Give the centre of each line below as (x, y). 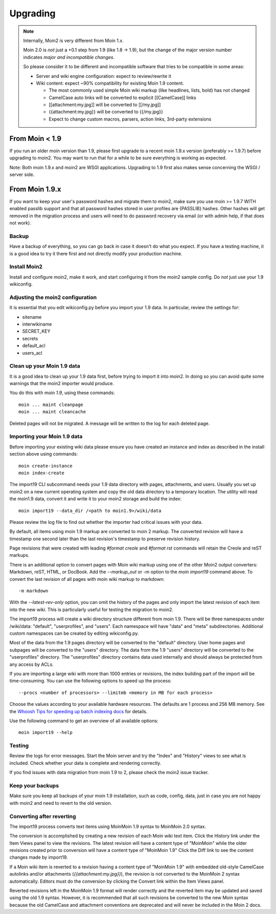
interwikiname (37, 324)
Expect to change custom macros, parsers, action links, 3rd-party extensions (130, 119)
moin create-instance (45, 466)
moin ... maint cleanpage (51, 404)
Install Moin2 (26, 267)
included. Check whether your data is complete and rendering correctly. (85, 763)
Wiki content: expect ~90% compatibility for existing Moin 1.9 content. (110, 83)
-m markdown (33, 591)
